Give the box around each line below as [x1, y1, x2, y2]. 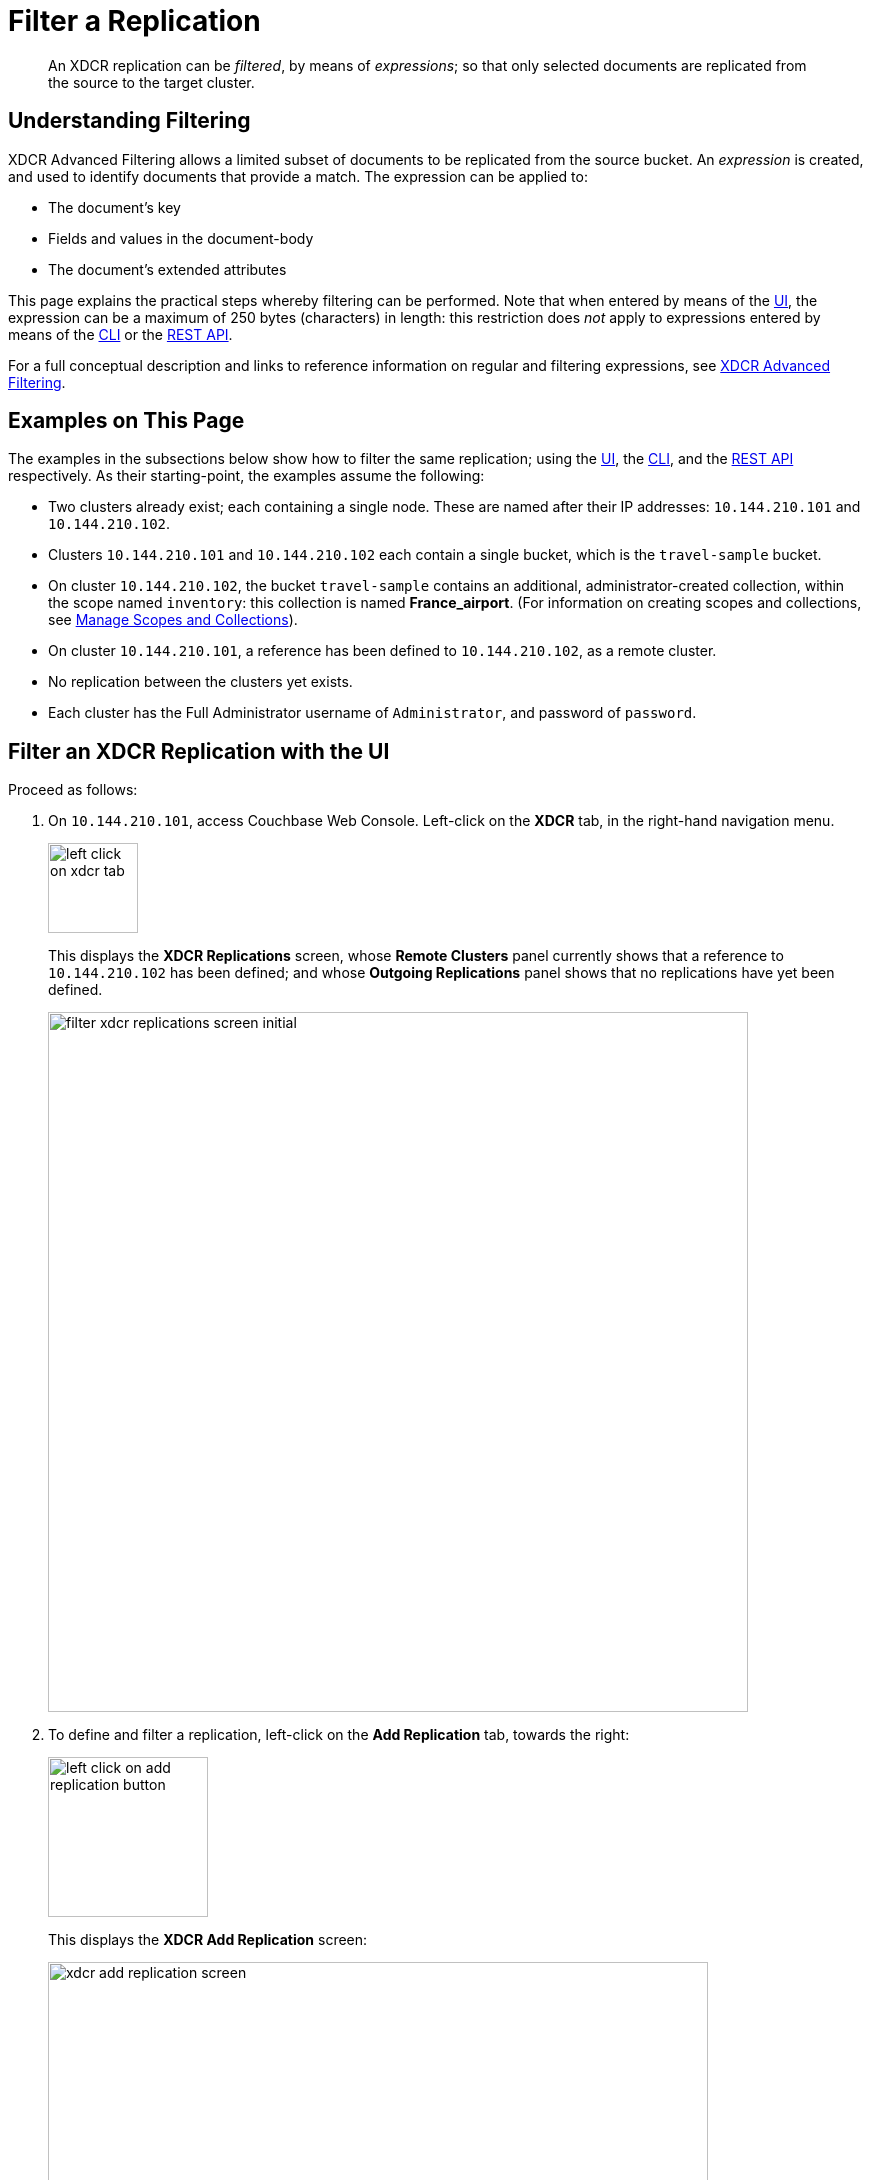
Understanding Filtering [8, 108, 251, 134]
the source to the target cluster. [48, 73, 255, 91]
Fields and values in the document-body [48, 229, 314, 247]
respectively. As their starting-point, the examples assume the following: [8, 467, 485, 485]
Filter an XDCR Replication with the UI [8, 738, 390, 764]
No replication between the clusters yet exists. [48, 673, 353, 691]
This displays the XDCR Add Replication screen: [48, 1931, 368, 1949]
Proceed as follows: [8, 781, 138, 799]
